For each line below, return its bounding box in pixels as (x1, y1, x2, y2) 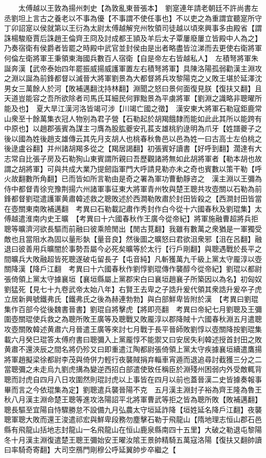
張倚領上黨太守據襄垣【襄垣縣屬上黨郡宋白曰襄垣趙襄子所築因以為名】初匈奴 (4, 274, 262, 284)
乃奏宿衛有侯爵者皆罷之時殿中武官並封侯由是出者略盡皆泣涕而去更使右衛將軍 (4, 43, 262, 53)
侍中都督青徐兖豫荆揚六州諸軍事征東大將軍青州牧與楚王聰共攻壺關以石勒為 (4, 183, 255, 194)
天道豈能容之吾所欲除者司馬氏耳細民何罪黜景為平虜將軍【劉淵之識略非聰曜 (4, 93, 255, 103)
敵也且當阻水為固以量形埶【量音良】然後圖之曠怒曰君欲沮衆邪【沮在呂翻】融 (4, 233, 262, 244)
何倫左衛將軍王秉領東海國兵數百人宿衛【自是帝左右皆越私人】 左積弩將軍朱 (4, 52, 258, 63)
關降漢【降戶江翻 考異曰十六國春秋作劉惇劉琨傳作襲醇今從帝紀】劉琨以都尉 (4, 263, 262, 274)
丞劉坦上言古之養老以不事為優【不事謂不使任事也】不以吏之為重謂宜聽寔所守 (4, 12, 262, 23)
